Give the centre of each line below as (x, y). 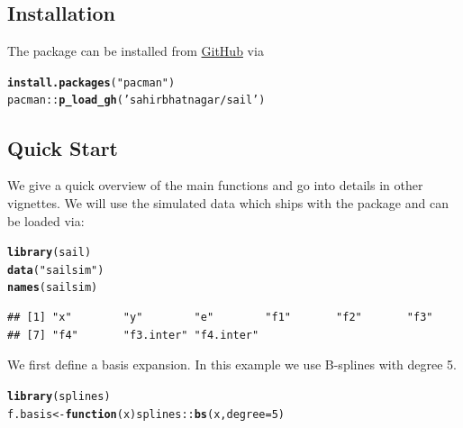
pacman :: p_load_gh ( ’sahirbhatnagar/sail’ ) (136, 100)
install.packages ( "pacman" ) (91, 82)
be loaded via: (46, 220)
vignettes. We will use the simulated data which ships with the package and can (228, 202)
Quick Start (63, 147)
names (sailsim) (53, 288)
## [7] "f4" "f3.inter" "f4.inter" (133, 335)
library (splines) (59, 396)
